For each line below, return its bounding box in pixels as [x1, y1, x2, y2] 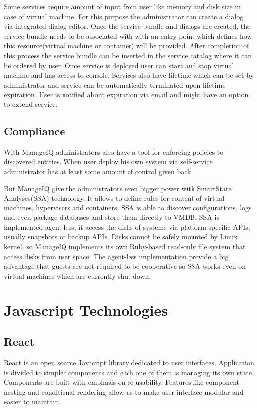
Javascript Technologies [4, 300, 168, 320]
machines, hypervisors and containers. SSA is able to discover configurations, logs [4, 202, 252, 212]
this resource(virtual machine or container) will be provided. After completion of [4, 40, 249, 51]
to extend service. [4, 99, 58, 109]
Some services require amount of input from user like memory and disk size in [4, 1, 241, 11]
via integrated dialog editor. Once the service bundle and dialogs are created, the [4, 21, 251, 31]
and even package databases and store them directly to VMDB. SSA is [4, 212, 219, 222]
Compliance [4, 123, 65, 138]
